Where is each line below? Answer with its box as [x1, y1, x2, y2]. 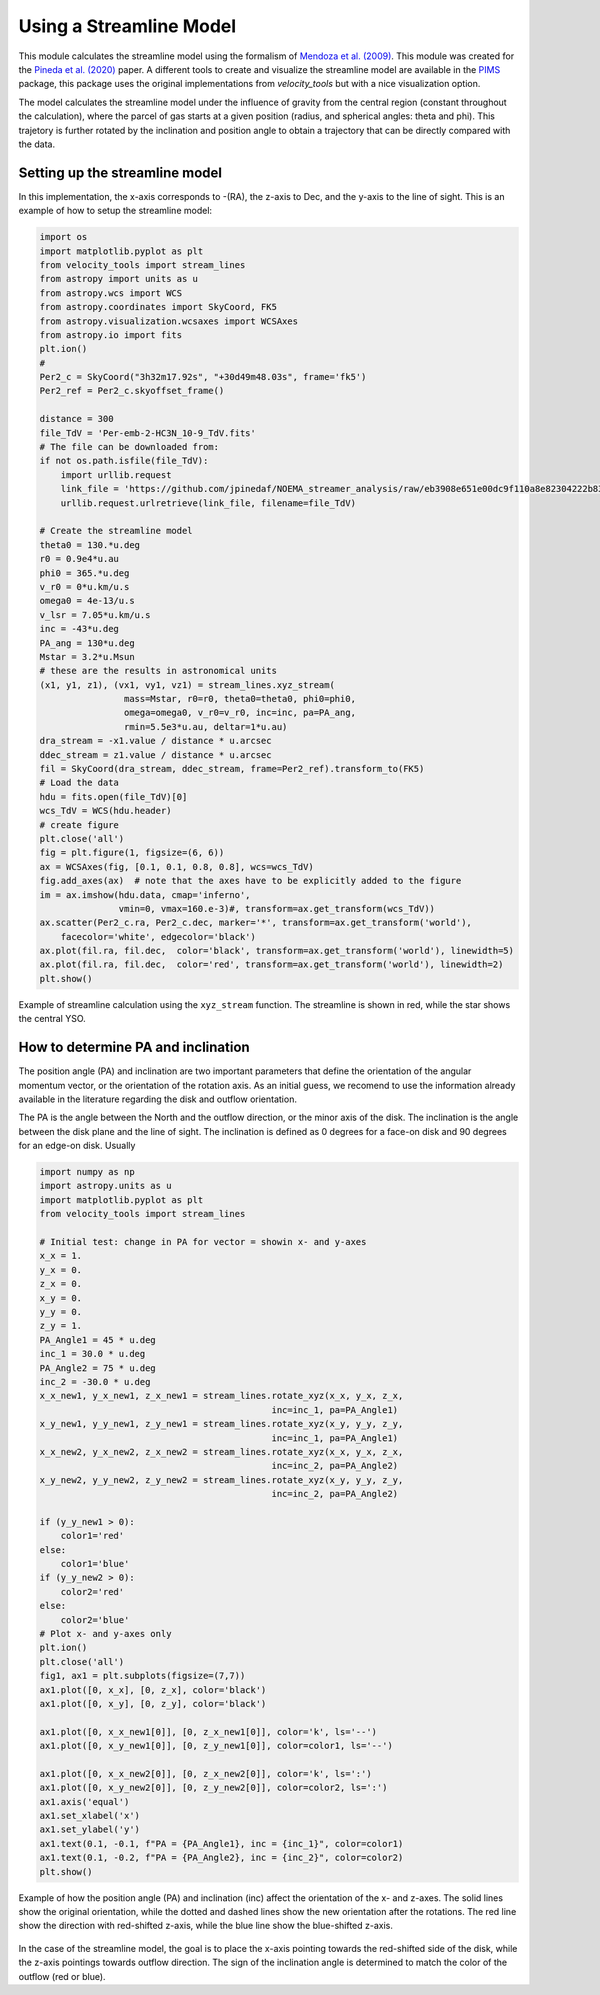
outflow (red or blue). [18, 1970, 106, 1982]
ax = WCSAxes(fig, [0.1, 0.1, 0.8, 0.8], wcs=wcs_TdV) [39, 861, 314, 872]
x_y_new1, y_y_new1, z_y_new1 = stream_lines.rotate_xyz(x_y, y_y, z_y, [39, 1418, 404, 1430]
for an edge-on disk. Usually [18, 1140, 136, 1152]
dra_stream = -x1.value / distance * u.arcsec [39, 735, 272, 747]
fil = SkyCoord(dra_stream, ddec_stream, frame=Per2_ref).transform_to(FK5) [39, 763, 425, 775]
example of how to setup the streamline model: [18, 205, 213, 217]
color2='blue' [60, 1614, 130, 1625]
